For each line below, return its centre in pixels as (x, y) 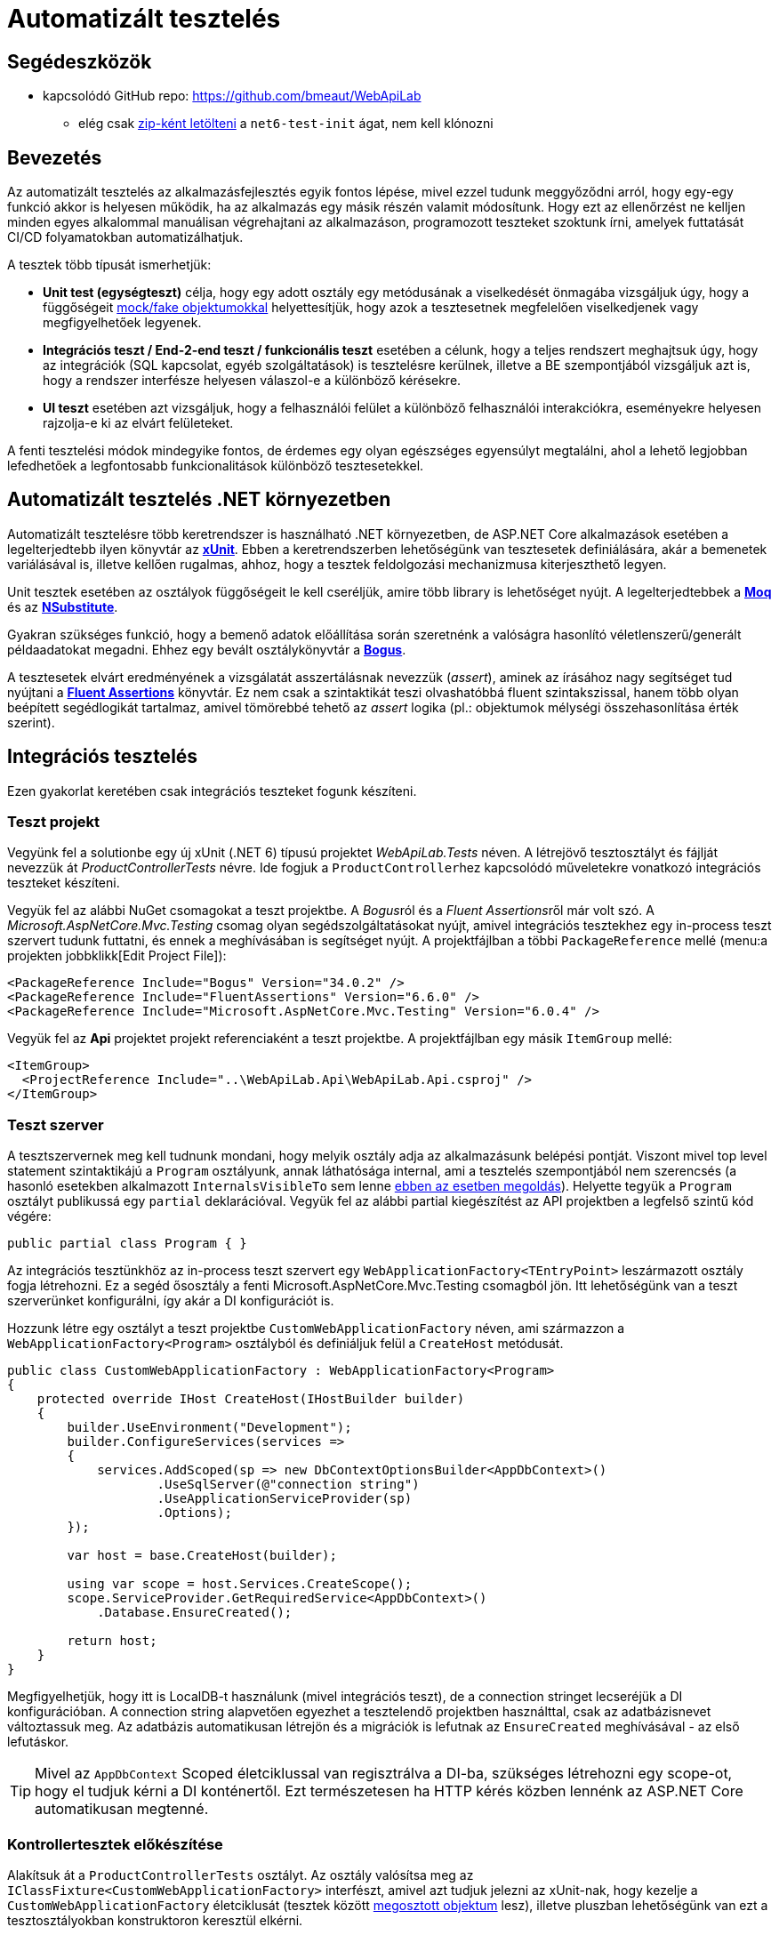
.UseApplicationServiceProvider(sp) (285, 1499)
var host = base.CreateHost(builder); (202, 1556)
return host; (112, 1641)
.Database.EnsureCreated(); (195, 1613)
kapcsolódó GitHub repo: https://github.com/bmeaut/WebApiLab (232, 96)
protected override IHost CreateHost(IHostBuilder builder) (251, 1399)
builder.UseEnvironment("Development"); (209, 1428)
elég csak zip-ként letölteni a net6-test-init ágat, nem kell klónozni (286, 124)
